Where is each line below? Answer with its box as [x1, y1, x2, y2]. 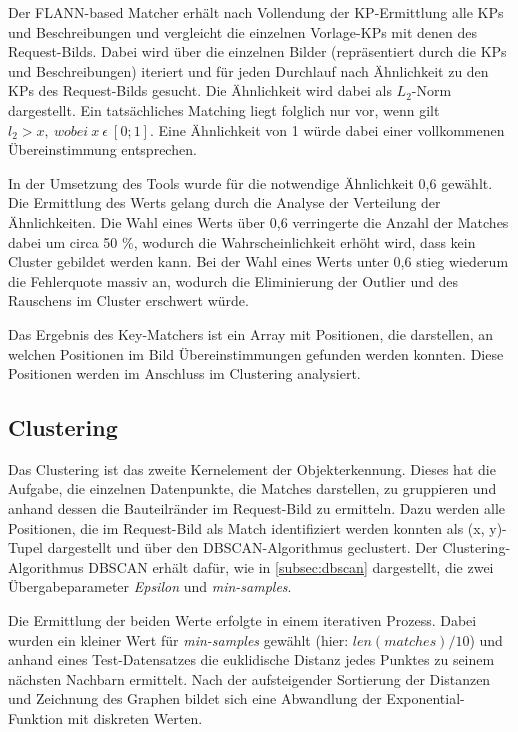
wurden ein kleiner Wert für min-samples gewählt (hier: [8, 629, 349, 650]
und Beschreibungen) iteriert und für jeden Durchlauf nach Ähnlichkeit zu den [8, 60, 489, 81]
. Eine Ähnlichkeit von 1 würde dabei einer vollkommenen [149, 119, 505, 140]
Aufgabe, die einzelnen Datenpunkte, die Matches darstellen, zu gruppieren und [8, 478, 497, 499]
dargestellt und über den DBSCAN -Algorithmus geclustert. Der [47, 537, 438, 558]
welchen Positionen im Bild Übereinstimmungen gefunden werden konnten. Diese [8, 343, 504, 364]
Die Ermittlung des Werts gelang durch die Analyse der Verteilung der [8, 192, 441, 213]
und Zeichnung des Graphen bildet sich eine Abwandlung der [8, 688, 382, 709]
